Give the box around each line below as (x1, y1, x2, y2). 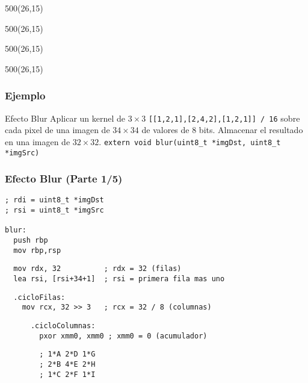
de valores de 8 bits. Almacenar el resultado (141, 123, 303, 136)
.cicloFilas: (13, 293, 66, 302)
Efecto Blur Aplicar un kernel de (5, 111, 126, 124)
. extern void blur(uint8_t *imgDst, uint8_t (99, 135, 281, 148)
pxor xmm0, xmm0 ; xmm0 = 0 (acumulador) (39, 331, 208, 340)
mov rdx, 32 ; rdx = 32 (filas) (13, 264, 182, 273)
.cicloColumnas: (30, 321, 96, 330)
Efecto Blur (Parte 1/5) (5, 171, 123, 186)
